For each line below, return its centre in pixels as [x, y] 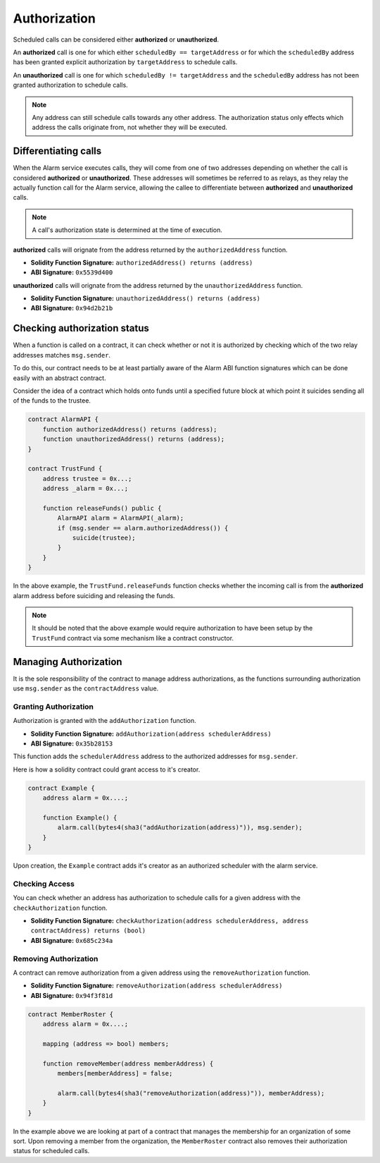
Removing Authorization [56, 958]
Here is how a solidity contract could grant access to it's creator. [107, 769]
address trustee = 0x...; [87, 479]
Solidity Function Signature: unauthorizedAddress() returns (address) [145, 298]
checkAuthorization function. [61, 908]
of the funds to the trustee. [52, 401]
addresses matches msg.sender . [62, 355]
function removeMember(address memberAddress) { [128, 1064]
